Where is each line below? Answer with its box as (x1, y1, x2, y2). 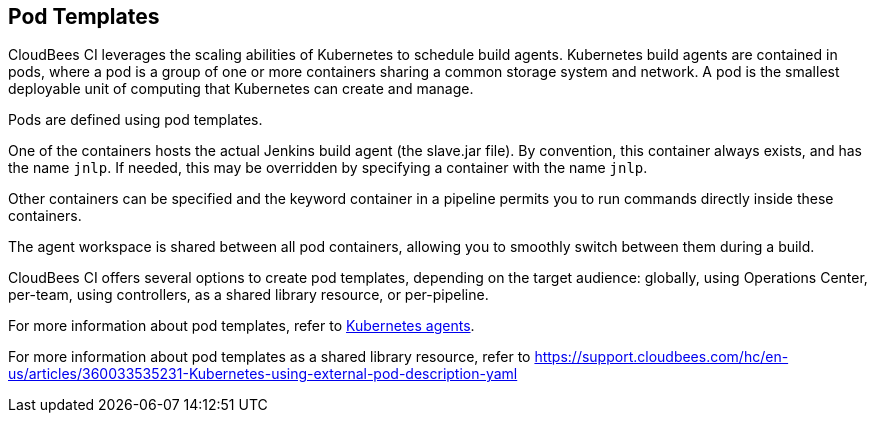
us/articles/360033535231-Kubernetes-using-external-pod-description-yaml (8, 365, 518, 383)
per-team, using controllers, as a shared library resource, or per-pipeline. (8, 286, 489, 304)
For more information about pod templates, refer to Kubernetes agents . (8, 317, 475, 335)
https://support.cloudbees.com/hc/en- (534, 348, 789, 366)
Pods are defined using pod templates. (8, 111, 263, 129)
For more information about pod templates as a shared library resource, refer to (8, 348, 531, 366)
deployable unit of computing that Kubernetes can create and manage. (8, 80, 474, 98)
